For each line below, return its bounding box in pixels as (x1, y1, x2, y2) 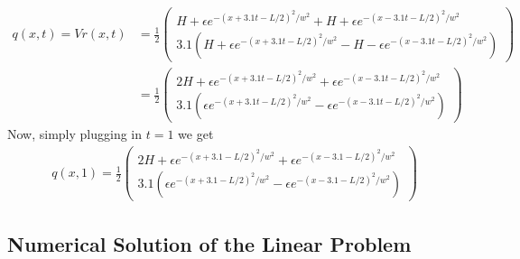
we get (178, 125, 214, 143)
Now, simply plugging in (7, 125, 143, 143)
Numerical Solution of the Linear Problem (7, 229, 412, 257)
